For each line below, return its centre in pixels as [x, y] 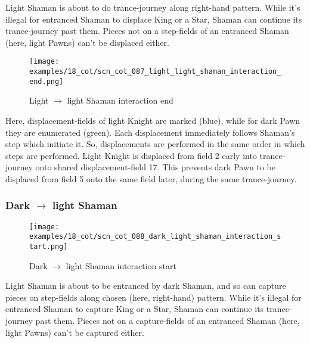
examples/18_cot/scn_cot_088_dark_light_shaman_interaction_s [155, 237]
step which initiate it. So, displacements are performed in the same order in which [155, 144]
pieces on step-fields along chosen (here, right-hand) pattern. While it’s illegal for [154, 297]
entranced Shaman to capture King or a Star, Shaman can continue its [135, 309]
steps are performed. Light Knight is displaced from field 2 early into [131, 155]
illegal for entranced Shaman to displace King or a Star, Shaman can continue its [154, 19]
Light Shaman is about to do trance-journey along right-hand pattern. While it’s [153, 7]
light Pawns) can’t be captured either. [75, 332]
